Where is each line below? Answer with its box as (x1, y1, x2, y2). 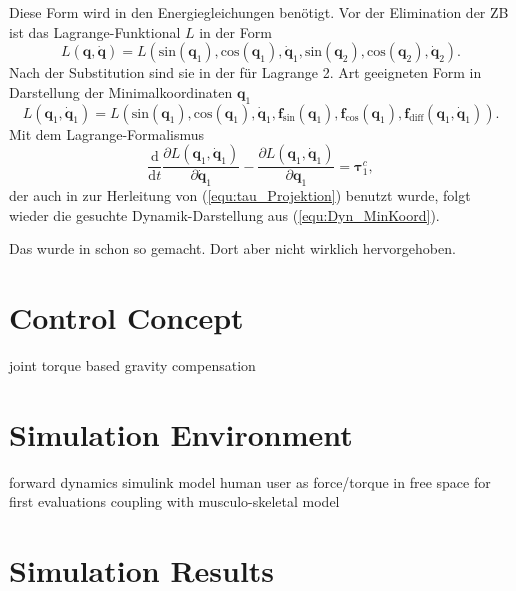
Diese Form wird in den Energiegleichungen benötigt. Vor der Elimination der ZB (9, 2, 509, 22)
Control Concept (9, 297, 244, 338)
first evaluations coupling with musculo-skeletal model (9, 491, 340, 512)
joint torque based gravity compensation (9, 354, 256, 375)
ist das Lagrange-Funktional (9, 21, 181, 42)
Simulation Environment (9, 413, 353, 454)
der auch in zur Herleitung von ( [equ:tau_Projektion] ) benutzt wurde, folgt (9, 185, 471, 206)
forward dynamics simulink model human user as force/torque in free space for (9, 471, 491, 492)
